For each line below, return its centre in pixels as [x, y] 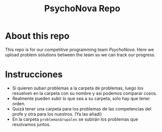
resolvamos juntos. [31, 124]
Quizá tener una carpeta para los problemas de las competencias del [82, 109]
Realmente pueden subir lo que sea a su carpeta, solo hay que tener [81, 98]
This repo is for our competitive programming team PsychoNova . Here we [80, 49]
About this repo [37, 36]
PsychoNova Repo [82, 9]
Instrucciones [34, 75]
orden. [19, 104]
